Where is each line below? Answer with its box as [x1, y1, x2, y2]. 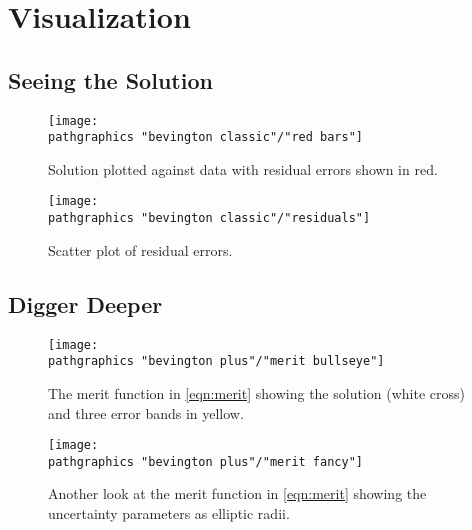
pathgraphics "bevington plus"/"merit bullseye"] [48, 354, 385, 369]
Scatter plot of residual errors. [48, 239, 233, 260]
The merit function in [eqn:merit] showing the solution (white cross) [48, 382, 465, 403]
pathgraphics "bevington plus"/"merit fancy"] [48, 454, 363, 469]
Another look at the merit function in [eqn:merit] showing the [48, 483, 427, 504]
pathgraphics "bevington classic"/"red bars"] [48, 130, 363, 145]
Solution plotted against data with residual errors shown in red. [48, 158, 438, 179]
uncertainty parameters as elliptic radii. [48, 503, 290, 523]
